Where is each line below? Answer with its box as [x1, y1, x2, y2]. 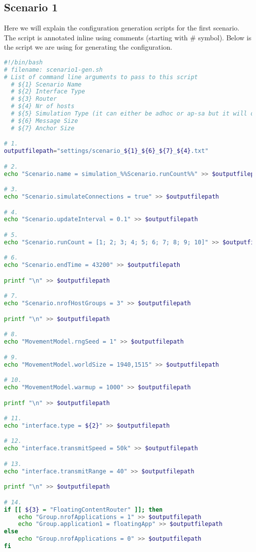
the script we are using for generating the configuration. [4, 42, 172, 52]
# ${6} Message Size [11, 117, 78, 124]
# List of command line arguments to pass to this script [4, 73, 198, 81]
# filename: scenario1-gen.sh [4, 66, 103, 73]
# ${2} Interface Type [11, 88, 85, 95]
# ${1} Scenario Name [11, 81, 82, 88]
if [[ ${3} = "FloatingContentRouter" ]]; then [4, 506, 163, 513]
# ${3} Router [11, 95, 57, 103]
